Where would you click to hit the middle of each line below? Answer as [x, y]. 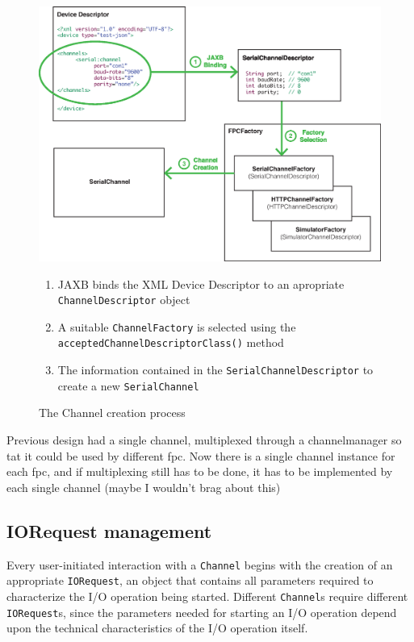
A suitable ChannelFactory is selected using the [177, 326]
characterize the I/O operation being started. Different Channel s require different [207, 596]
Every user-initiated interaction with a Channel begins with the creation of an [200, 564]
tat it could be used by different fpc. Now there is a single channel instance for [201, 455]
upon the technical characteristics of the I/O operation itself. [157, 628]
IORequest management [109, 530]
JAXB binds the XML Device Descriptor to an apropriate [201, 283]
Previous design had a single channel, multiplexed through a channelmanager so [204, 439]
